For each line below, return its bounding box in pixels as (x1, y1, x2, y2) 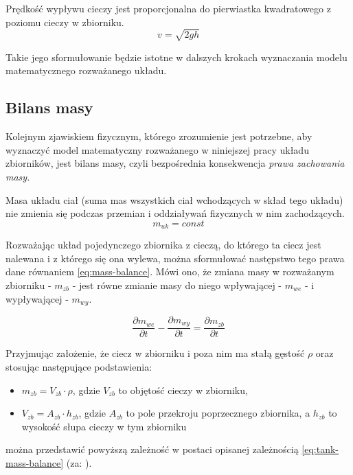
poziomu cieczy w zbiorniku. (5, 14, 124, 29)
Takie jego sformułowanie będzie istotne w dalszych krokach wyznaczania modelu (5, 49, 348, 64)
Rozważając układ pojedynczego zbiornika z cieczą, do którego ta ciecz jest (5, 237, 321, 252)
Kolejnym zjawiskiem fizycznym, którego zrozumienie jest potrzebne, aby (5, 129, 312, 143)
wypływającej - (5, 291, 69, 305)
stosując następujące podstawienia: (5, 360, 152, 374)
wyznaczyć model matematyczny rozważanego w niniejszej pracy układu (5, 142, 309, 157)
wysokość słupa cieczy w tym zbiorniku (21, 419, 187, 433)
